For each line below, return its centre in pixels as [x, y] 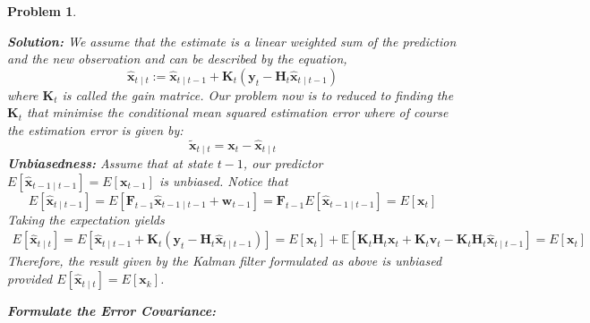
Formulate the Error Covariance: [112, 311]
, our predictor [283, 163]
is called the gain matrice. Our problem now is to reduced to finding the [258, 94]
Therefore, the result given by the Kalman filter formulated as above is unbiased [225, 261]
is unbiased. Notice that [224, 180]
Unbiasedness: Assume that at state [110, 163]
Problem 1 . [42, 11]
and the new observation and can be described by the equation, [177, 59]
